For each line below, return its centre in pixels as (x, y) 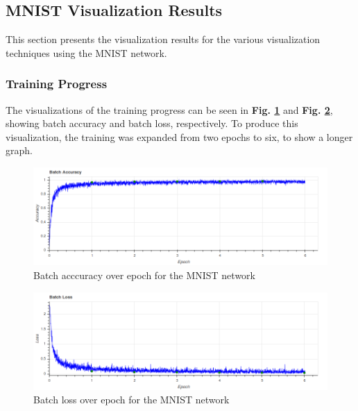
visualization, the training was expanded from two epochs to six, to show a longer (179, 136)
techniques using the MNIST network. (86, 52)
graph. (19, 150)
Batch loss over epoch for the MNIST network (131, 400)
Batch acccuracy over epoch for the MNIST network (144, 275)
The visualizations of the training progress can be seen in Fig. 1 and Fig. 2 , (169, 109)
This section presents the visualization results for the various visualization (163, 39)
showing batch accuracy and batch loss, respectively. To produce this (152, 123)
